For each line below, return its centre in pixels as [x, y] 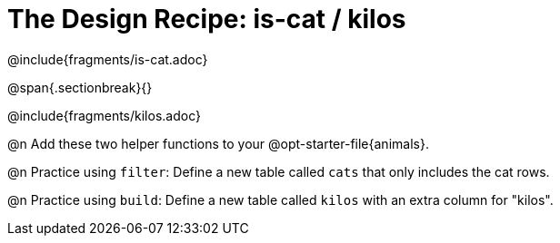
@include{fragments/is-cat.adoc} [108, 59]
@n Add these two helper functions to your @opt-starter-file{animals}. [218, 143]
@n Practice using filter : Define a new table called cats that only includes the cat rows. [279, 171]
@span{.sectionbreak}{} [80, 87]
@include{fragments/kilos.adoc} [104, 115]
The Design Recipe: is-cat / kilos [207, 19]
